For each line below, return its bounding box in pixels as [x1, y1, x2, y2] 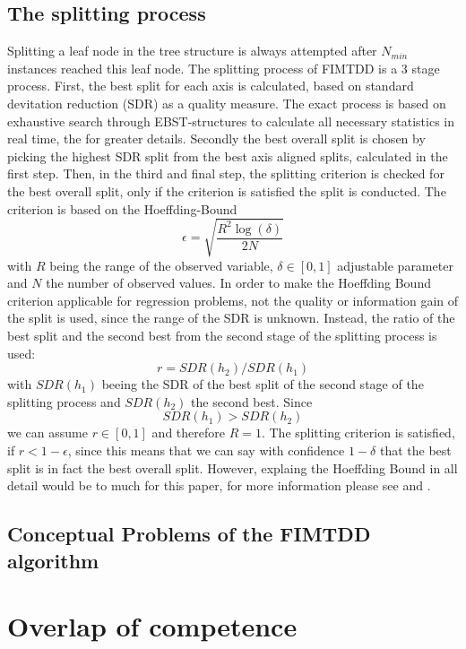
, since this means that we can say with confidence [67, 441, 345, 460]
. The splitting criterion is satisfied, [261, 423, 455, 442]
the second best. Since [191, 392, 313, 411]
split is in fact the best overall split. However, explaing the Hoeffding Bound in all [7, 458, 458, 477]
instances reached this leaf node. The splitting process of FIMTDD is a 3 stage [7, 58, 440, 77]
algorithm [7, 546, 99, 574]
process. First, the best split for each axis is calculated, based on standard [7, 76, 414, 95]
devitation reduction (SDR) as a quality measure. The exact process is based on [7, 93, 446, 112]
